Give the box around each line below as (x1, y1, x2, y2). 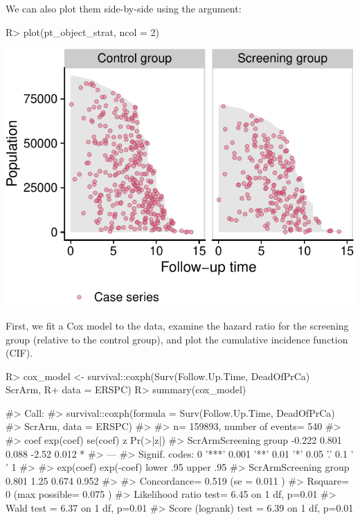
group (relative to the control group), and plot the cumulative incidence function (6, 332, 348, 346)
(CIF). (6, 346, 33, 360)
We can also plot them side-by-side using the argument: (6, 1, 242, 15)
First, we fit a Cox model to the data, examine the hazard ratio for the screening (6, 318, 349, 332)
